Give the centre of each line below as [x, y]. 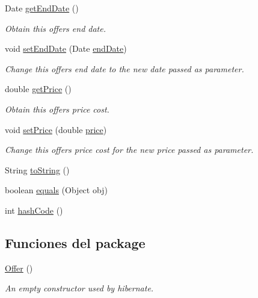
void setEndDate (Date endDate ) [66, 48]
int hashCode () [34, 210]
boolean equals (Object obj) [56, 190]
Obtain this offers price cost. [57, 109]
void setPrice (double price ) [56, 129]
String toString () [37, 169]
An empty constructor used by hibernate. [79, 288]
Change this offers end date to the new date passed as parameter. [124, 68]
